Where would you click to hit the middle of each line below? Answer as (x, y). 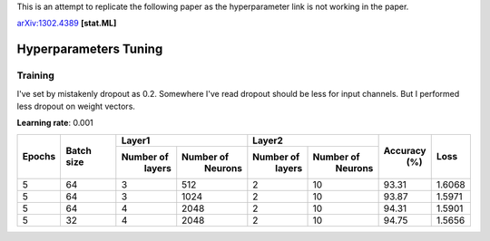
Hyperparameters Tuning (90, 49)
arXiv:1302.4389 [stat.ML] (67, 24)
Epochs (39, 157)
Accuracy (405, 151)
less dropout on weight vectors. (76, 106)
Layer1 (136, 140)
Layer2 (268, 140)
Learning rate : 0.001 (55, 123)
